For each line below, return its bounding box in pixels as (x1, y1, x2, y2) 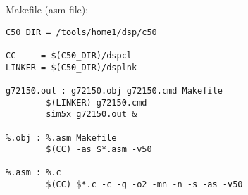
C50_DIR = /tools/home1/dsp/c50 (6, 27, 157, 37)
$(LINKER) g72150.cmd (46, 97, 147, 108)
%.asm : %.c (6, 168, 61, 178)
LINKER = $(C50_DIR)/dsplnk (6, 62, 137, 73)
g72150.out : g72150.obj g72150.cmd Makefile (6, 85, 223, 96)
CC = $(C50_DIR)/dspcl (6, 50, 132, 61)
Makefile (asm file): (6, 2, 89, 16)
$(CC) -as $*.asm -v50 (46, 144, 152, 155)
